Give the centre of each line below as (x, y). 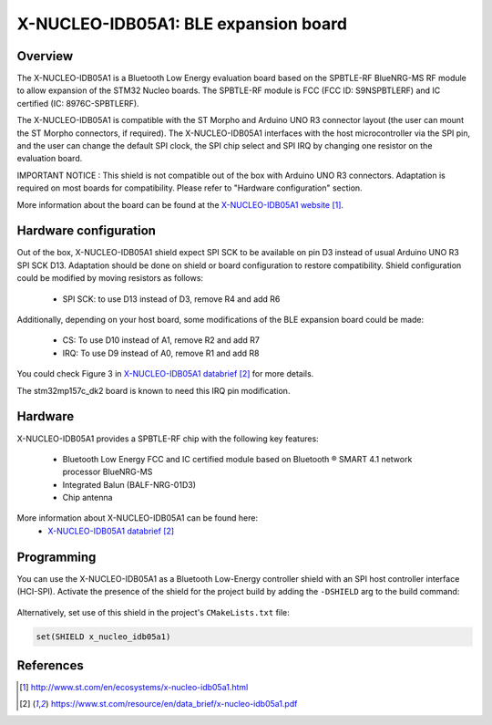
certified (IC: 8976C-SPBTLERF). (78, 103)
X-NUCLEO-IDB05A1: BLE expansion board (182, 24)
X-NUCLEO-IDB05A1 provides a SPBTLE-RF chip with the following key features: (168, 439)
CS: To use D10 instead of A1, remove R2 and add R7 (161, 340)
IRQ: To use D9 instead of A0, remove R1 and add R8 (161, 353)
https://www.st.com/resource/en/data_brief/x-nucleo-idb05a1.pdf (174, 704)
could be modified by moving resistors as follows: (110, 278)
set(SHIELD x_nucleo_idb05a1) (103, 637)
